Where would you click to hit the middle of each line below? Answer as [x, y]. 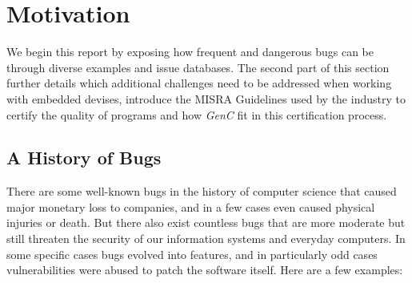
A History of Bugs [84, 158]
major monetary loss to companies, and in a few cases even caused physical [191, 206]
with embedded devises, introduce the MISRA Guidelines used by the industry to [206, 98]
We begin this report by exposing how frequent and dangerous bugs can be [190, 52]
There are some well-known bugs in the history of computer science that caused [202, 191]
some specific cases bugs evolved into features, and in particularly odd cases [192, 254]
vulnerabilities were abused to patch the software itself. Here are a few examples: [205, 270]
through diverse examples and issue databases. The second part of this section [198, 67]
